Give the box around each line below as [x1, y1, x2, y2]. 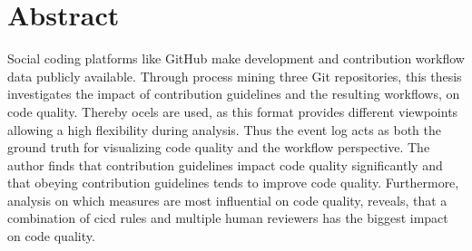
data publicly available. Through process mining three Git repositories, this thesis [7, 66, 462, 85]
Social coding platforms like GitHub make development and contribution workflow [7, 49, 465, 68]
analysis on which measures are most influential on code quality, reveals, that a [7, 190, 447, 209]
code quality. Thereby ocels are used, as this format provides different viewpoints [7, 101, 458, 121]
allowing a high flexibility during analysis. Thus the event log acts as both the [7, 120, 442, 139]
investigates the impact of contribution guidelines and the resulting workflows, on [7, 84, 460, 103]
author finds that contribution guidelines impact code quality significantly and [7, 155, 443, 174]
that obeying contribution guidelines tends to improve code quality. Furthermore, [7, 173, 459, 192]
